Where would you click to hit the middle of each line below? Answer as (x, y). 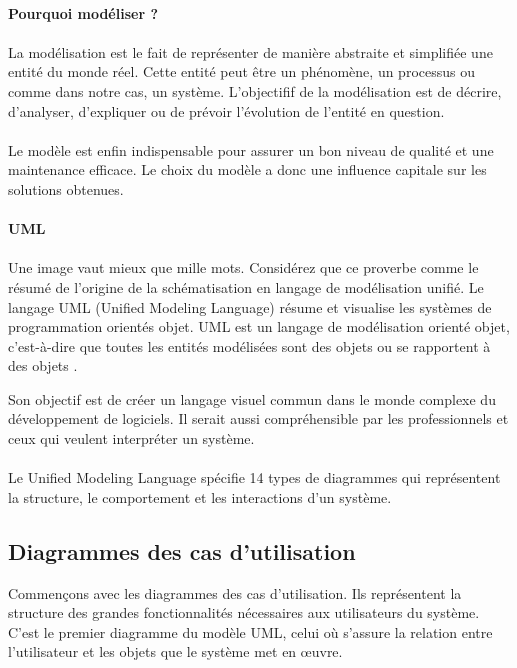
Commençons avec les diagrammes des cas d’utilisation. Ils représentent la (235, 592)
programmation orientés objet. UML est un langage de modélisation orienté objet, (259, 326)
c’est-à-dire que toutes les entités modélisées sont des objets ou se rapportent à (249, 345)
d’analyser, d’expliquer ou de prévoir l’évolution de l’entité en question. (226, 110)
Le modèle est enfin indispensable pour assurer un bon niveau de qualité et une (251, 149)
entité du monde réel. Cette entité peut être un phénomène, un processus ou (241, 71)
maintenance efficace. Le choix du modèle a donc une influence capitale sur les (247, 169)
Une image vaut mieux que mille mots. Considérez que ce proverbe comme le (243, 267)
